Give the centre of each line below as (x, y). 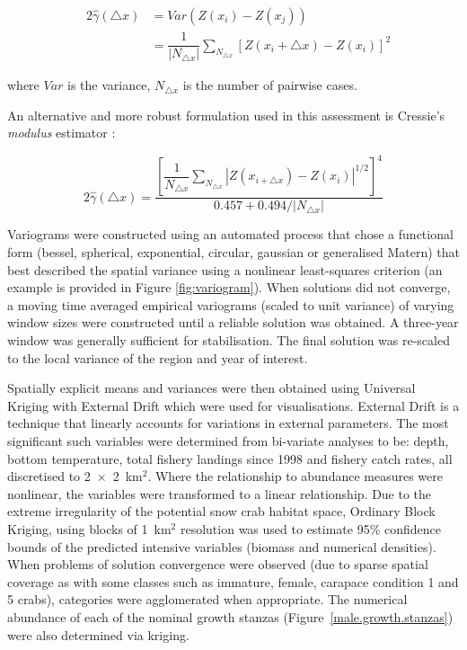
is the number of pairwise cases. (270, 85)
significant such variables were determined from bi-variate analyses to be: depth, (228, 440)
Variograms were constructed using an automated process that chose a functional (230, 234)
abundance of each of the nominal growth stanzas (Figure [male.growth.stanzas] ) (230, 616)
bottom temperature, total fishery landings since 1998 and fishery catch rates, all (230, 458)
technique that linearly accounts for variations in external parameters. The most (228, 423)
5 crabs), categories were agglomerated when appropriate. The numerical (207, 599)
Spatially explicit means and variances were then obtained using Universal (211, 388)
